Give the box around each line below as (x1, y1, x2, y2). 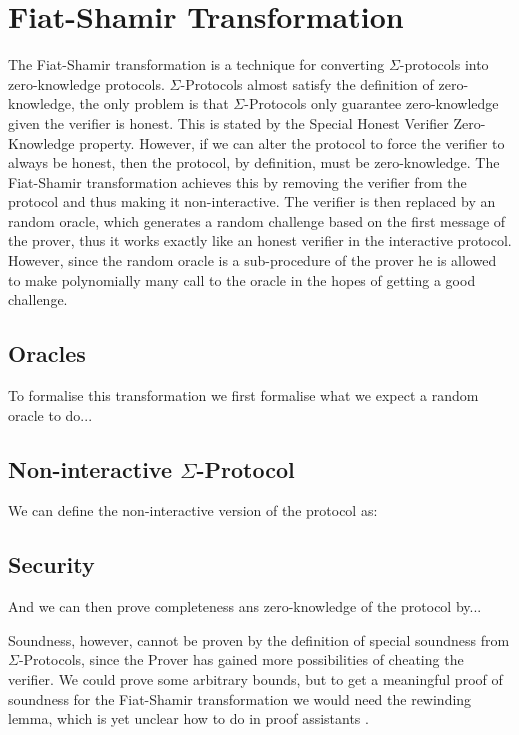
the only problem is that (79, 93, 229, 114)
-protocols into (399, 54, 489, 75)
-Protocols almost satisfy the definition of (180, 73, 434, 94)
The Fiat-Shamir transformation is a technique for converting (8, 54, 385, 75)
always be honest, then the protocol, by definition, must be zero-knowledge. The (8, 152, 500, 173)
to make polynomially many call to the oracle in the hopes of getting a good (8, 269, 476, 290)
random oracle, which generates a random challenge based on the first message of (8, 210, 506, 231)
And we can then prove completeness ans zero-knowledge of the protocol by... (8, 596, 482, 617)
